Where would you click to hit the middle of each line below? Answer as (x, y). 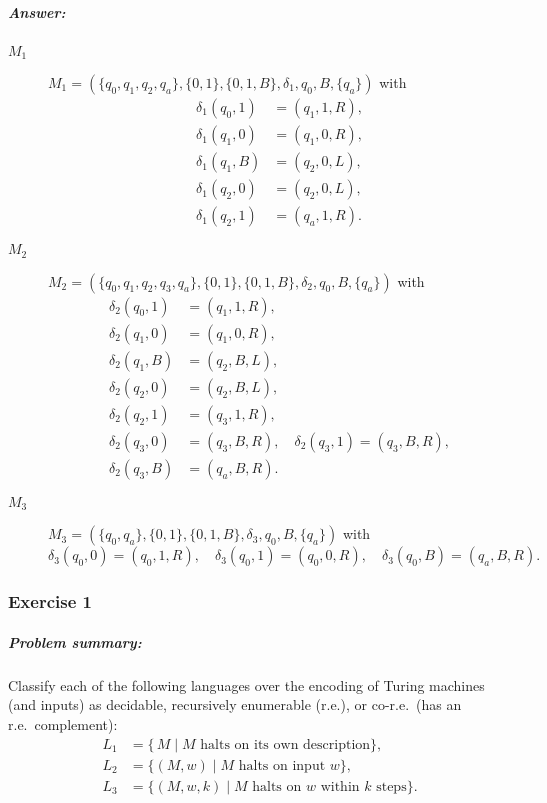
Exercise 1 (50, 601)
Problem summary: (75, 641)
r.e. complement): (63, 723)
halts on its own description (285, 744)
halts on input (282, 765)
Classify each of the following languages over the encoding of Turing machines (246, 684)
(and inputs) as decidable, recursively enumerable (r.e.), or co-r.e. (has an (235, 704)
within (340, 786)
